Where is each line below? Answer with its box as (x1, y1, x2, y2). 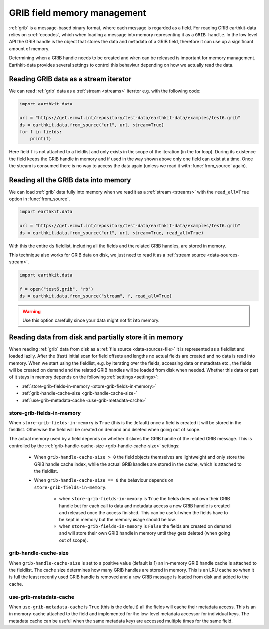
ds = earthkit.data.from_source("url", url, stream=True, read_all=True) (19, 230, 204, 236)
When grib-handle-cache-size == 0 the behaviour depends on (34, 477, 174, 483)
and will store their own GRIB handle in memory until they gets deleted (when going (59, 530, 230, 536)
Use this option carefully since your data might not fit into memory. (22, 317, 160, 323)
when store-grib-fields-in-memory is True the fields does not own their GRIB (59, 496, 230, 502)
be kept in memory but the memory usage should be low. (59, 517, 176, 523)
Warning (22, 309, 41, 314)
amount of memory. (9, 45, 50, 52)
